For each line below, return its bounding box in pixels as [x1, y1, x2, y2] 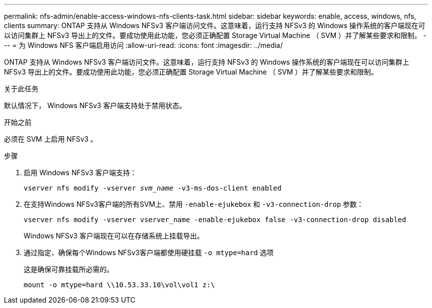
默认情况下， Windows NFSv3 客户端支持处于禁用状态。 [4, 101, 186, 110]
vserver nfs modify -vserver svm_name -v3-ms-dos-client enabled [24, 184, 282, 192]
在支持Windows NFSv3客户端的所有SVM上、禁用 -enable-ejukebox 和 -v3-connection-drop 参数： [24, 200, 364, 208]
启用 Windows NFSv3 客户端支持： [24, 168, 137, 177]
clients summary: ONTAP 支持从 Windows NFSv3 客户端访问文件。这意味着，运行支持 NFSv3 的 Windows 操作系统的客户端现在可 [4, 21, 426, 30]
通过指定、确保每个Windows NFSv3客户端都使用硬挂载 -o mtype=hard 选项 [24, 248, 274, 257]
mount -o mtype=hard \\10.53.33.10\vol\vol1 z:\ [24, 281, 215, 289]
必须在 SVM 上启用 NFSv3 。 [4, 135, 98, 143]
